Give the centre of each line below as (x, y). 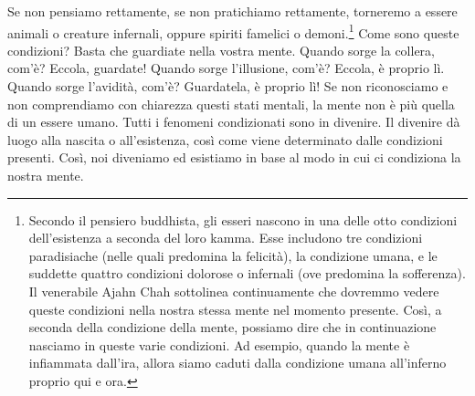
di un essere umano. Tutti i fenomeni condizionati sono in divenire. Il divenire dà (234, 122)
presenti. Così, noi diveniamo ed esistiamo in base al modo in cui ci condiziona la (234, 157)
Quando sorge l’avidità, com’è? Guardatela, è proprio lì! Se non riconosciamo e (228, 86)
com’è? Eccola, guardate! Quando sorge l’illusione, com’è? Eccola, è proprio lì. (226, 68)
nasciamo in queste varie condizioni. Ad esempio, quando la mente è (219, 344)
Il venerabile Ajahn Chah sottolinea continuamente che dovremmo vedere (234, 291)
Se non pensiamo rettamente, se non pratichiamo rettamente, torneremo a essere (232, 11)
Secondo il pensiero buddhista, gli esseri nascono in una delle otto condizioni (243, 219)
